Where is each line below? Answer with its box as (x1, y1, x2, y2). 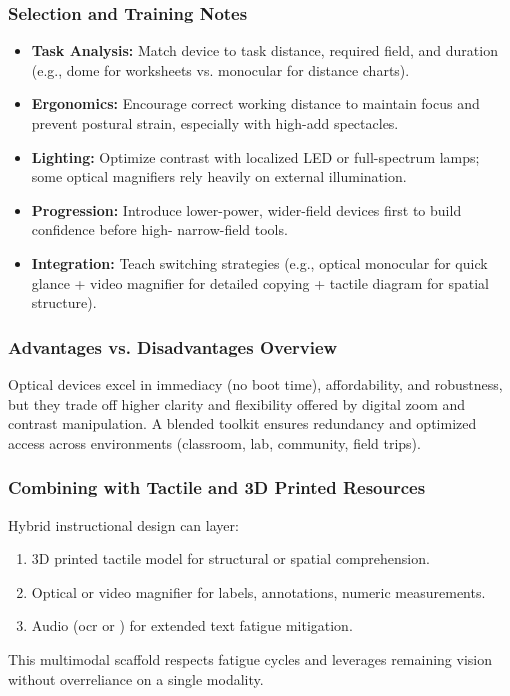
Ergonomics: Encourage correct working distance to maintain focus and (31, 93, 480, 114)
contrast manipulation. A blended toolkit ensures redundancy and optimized (8, 413, 477, 434)
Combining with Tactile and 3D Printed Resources (8, 475, 426, 500)
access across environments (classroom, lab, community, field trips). (8, 432, 421, 453)
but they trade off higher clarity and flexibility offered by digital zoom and (8, 393, 466, 414)
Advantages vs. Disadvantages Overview (8, 334, 338, 359)
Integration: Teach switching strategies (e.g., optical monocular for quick (31, 252, 488, 273)
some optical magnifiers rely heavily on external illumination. (31, 166, 407, 187)
